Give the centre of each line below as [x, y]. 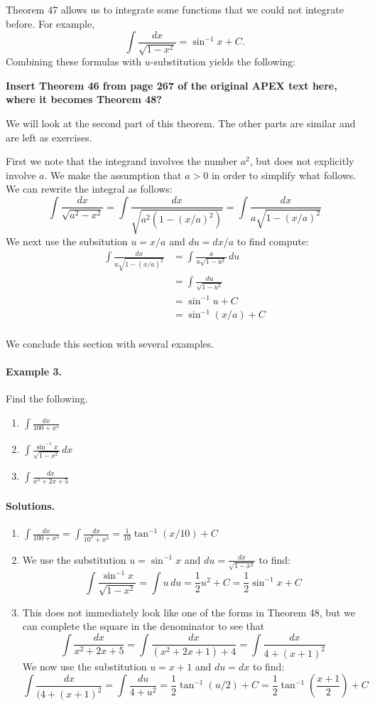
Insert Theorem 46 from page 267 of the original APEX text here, [172, 85]
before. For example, [50, 23]
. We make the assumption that [113, 175]
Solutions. [30, 505]
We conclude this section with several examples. [110, 344]
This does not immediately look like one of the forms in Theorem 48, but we [189, 612]
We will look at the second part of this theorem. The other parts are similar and [181, 123]
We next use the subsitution [67, 241]
